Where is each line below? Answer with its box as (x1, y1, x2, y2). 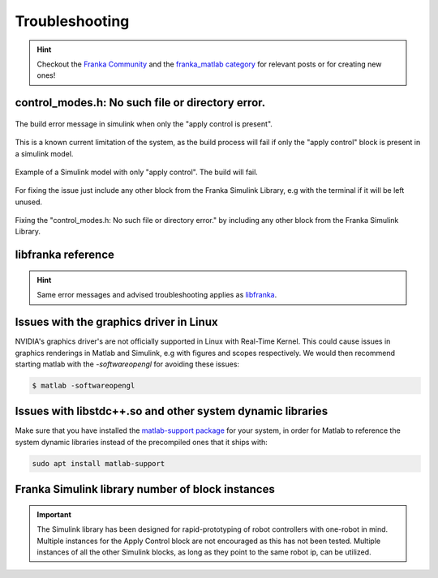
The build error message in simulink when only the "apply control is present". (15, 118, 273, 129)
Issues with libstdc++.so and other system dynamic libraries (15, 405, 328, 418)
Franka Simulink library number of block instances (15, 482, 275, 496)
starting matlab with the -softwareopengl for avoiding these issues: (15, 359, 239, 369)
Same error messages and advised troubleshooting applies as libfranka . (36, 290, 277, 300)
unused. (15, 197, 42, 207)
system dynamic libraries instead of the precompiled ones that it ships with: (15, 437, 268, 447)
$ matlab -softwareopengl (32, 381, 135, 390)
